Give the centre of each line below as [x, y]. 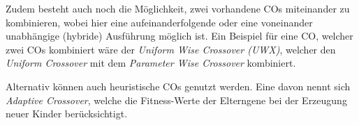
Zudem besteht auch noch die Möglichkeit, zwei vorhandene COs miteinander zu [178, 8]
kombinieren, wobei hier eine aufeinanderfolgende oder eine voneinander [159, 22]
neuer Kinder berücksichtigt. [67, 114]
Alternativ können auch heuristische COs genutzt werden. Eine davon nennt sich [178, 86]
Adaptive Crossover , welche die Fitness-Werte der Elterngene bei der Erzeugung [176, 100]
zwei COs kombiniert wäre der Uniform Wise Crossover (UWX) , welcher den [171, 49]
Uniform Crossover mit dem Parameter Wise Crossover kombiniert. [151, 63]
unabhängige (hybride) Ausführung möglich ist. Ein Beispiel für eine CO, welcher [179, 36]
